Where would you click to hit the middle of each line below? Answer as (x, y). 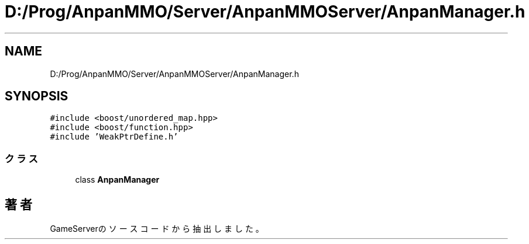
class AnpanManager (117, 180)
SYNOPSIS (37, 96)
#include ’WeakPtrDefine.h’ (114, 137)
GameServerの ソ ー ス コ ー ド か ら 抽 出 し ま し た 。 (157, 229)
